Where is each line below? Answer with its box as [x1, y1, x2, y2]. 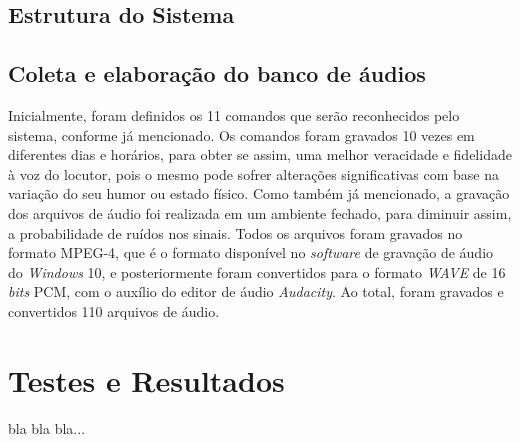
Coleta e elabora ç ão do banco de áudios [8, 58, 426, 89]
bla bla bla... [8, 417, 86, 438]
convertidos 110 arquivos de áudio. [8, 300, 220, 321]
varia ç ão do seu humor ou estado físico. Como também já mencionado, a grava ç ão [8, 183, 510, 204]
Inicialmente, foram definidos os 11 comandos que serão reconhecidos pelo [8, 104, 460, 125]
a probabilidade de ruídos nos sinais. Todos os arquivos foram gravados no [8, 222, 463, 243]
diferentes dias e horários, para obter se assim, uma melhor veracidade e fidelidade [8, 144, 512, 165]
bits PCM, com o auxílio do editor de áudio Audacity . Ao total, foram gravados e [8, 281, 504, 302]
